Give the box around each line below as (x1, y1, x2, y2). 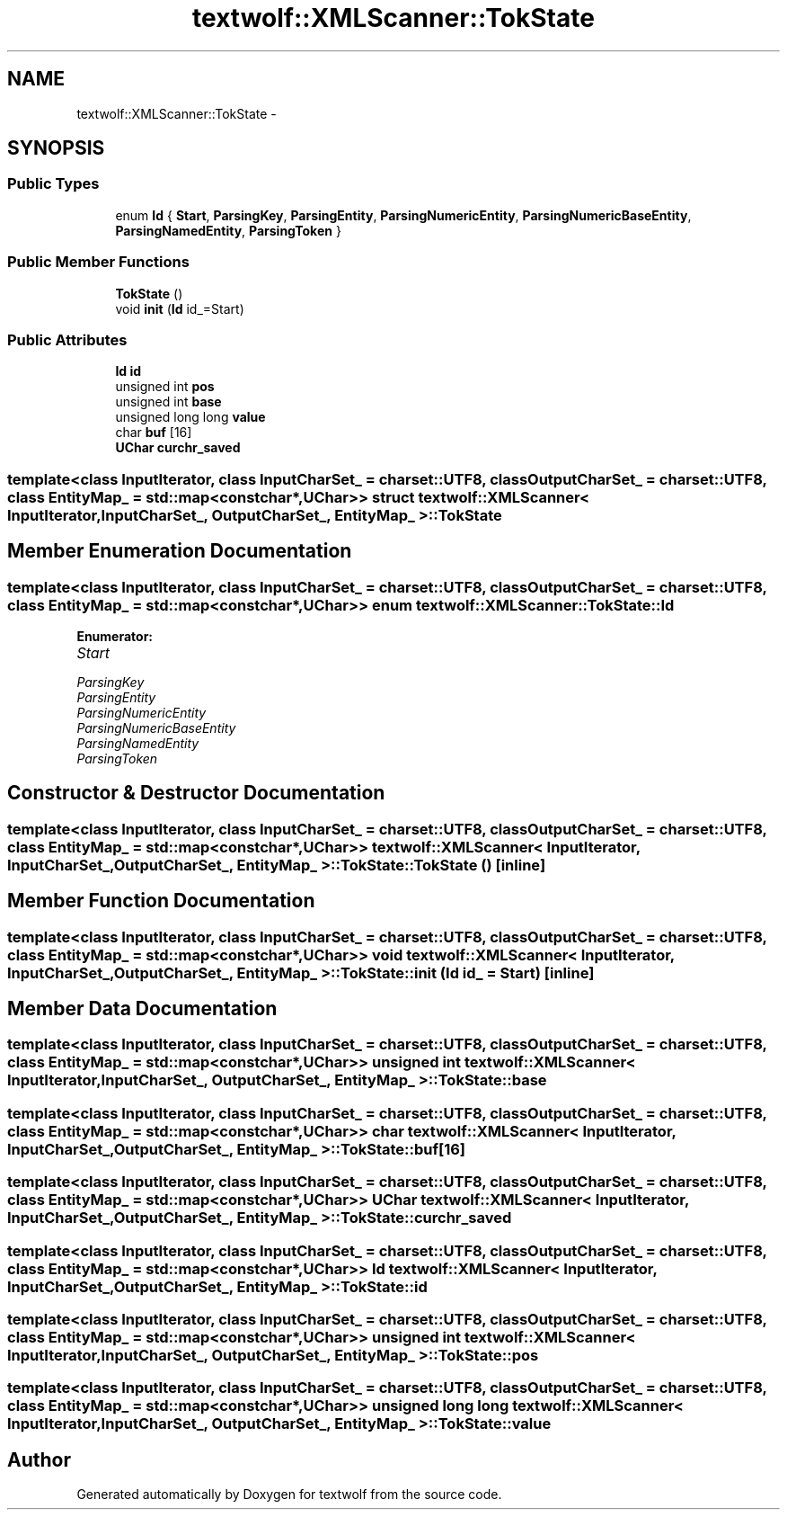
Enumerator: (76, 628, 154, 644)
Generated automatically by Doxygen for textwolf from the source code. (76, 1486, 502, 1503)
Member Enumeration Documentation (7, 540, 352, 563)
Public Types (7, 174, 100, 193)
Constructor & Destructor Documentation (7, 781, 385, 805)
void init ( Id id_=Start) (115, 300, 244, 317)
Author (7, 1448, 71, 1471)
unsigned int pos (115, 379, 215, 395)
